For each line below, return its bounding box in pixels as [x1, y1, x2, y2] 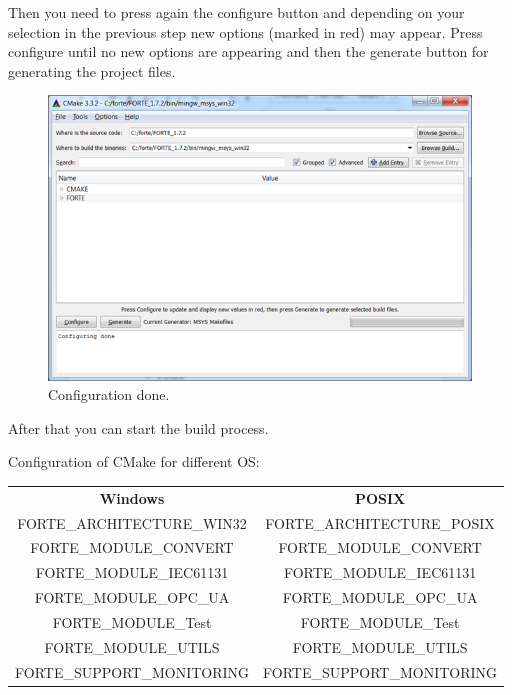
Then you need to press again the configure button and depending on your [8, 2, 465, 22]
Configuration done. [48, 384, 170, 405]
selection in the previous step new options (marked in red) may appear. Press [8, 21, 483, 42]
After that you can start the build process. [8, 417, 269, 438]
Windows [99, 487, 165, 508]
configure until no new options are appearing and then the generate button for [8, 41, 489, 62]
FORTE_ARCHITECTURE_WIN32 [17, 512, 247, 533]
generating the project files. [8, 60, 176, 81]
